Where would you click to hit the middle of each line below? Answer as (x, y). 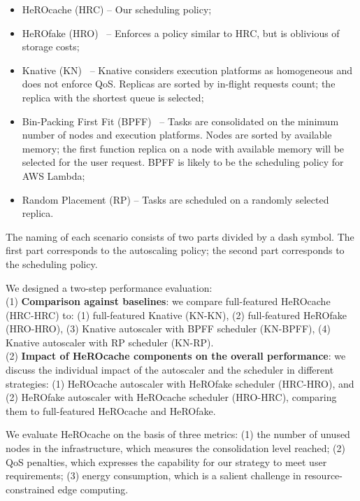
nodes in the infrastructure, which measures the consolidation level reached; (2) (175, 448)
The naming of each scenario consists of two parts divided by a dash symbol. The (180, 236)
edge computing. (93, 489)
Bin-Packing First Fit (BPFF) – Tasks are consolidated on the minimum (180, 121)
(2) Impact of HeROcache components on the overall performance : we (176, 356)
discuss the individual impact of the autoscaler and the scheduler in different (170, 370)
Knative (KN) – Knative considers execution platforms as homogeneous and (187, 70)
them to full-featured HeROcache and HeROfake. (111, 410)
